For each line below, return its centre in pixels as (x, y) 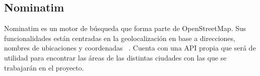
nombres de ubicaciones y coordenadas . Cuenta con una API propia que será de (130, 48)
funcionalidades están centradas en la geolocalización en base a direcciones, (120, 38)
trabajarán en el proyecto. (44, 67)
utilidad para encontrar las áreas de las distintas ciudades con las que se (115, 57)
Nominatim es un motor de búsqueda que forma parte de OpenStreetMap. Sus (125, 28)
